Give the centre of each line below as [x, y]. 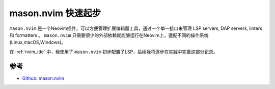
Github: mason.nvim [43, 78]
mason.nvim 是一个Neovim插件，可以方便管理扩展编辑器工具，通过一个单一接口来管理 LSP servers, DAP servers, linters [136, 28]
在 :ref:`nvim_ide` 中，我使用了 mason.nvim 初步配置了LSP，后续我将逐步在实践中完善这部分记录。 [114, 52]
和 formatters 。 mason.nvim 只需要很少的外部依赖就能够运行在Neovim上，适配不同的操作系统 [109, 35]
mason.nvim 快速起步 [55, 13]
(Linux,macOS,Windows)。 [38, 42]
